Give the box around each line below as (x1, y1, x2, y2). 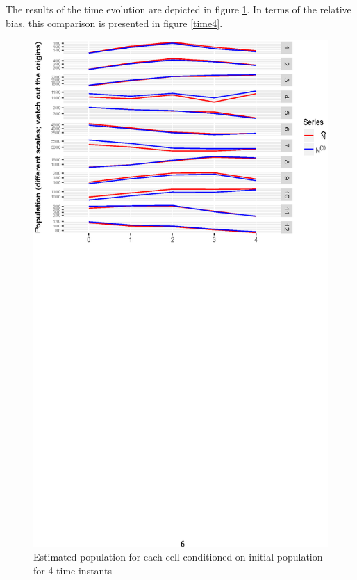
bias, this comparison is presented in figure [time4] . (6, 15, 223, 30)
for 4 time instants (33, 563, 112, 578)
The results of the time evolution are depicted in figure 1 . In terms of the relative (6, 2, 351, 16)
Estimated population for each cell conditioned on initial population (33, 549, 323, 564)
